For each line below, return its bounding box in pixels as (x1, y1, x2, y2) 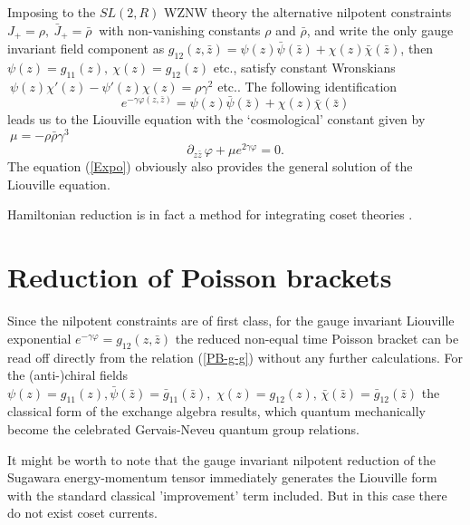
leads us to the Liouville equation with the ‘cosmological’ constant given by (7, 110, 426, 129)
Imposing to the (7, 3, 96, 21)
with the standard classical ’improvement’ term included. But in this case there (7, 485, 447, 504)
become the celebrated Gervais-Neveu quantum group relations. (7, 420, 360, 439)
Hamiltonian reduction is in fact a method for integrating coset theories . (7, 205, 413, 224)
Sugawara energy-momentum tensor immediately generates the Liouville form (7, 468, 437, 487)
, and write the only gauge (306, 20, 454, 39)
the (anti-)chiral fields (7, 365, 129, 384)
